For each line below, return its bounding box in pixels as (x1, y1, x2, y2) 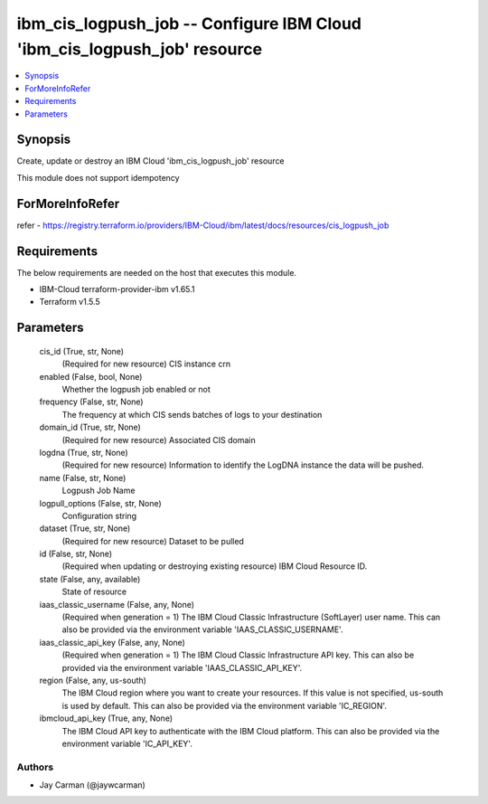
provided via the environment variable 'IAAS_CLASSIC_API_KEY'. (61, 662, 303, 673)
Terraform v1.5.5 (39, 297, 101, 307)
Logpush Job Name (61, 485, 136, 497)
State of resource (61, 586, 127, 597)
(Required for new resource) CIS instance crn (61, 358, 230, 370)
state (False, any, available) (39, 573, 141, 584)
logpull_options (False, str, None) (39, 497, 162, 508)
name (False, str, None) (39, 472, 127, 483)
